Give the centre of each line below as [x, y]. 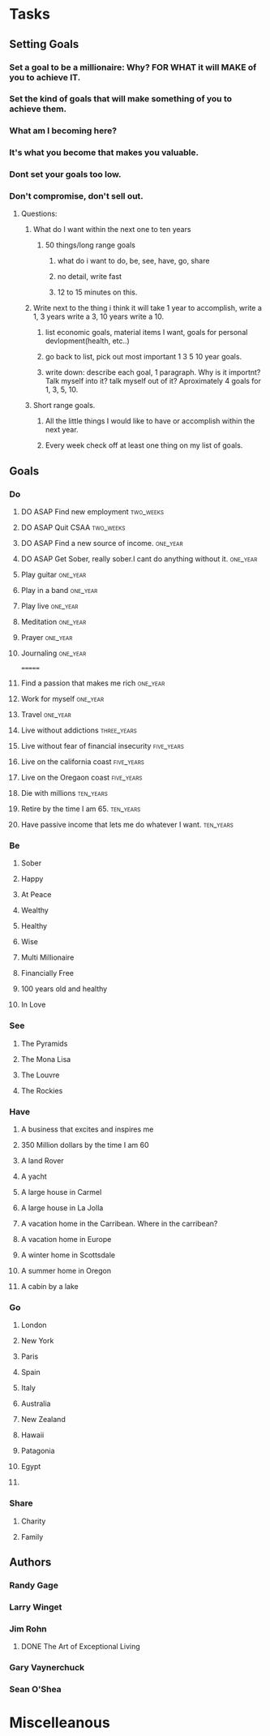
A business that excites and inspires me [87, 1129]
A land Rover [42, 1161]
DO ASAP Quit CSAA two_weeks [73, 527]
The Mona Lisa [46, 1059]
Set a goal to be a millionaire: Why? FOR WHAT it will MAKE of [133, 67]
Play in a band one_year [59, 591]
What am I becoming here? [63, 131]
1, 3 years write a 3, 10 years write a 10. [99, 316]
